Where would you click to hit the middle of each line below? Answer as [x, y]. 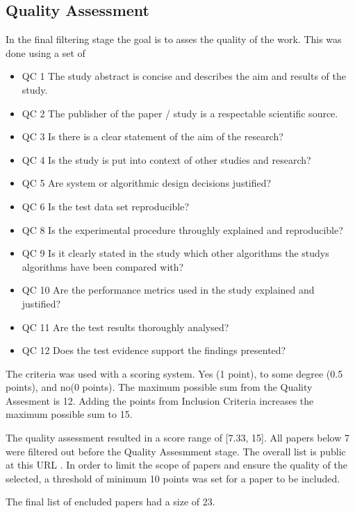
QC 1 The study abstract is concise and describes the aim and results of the [184, 76]
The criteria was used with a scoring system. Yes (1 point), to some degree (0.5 [174, 373]
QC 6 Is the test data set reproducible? [106, 206]
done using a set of [46, 52]
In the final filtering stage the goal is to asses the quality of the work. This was [174, 39]
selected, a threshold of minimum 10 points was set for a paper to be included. [173, 478]
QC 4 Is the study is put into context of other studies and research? [166, 159]
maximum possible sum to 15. [69, 414]
